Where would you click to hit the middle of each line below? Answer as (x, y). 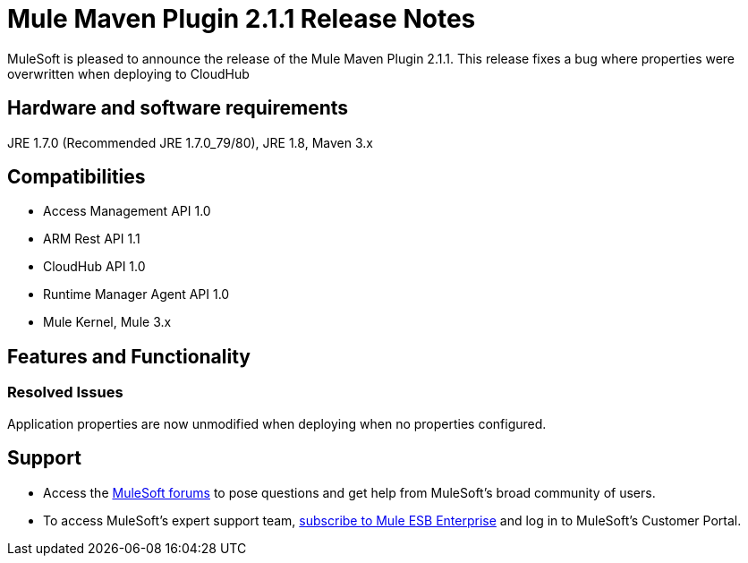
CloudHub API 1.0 (94, 267)
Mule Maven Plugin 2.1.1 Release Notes (242, 19)
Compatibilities (76, 177)
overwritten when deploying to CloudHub (128, 73)
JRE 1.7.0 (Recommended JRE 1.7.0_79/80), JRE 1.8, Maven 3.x (190, 142)
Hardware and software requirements (178, 108)
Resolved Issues (65, 392)
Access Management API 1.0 (127, 211)
